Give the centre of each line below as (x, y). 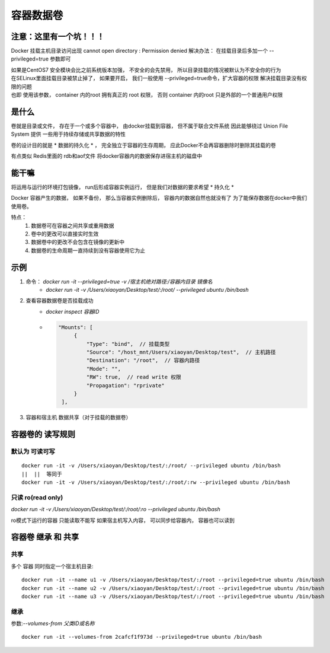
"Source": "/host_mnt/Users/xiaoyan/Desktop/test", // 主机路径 (181, 352)
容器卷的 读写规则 (43, 434)
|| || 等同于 (42, 474)
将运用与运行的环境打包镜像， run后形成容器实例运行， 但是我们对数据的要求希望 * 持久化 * (122, 187)
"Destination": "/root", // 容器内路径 (143, 361)
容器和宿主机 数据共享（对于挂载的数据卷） (79, 418)
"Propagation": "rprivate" (126, 385)
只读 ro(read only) (37, 497)
